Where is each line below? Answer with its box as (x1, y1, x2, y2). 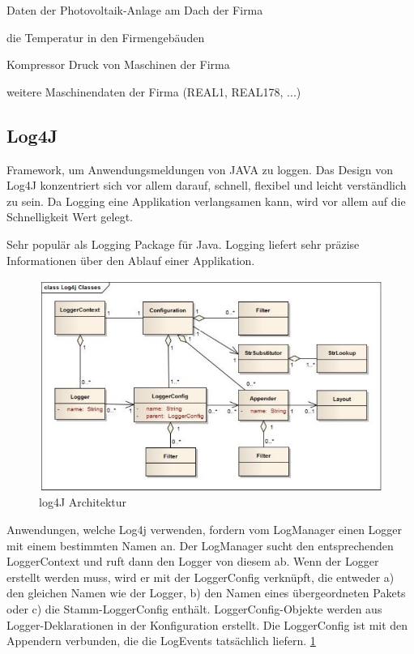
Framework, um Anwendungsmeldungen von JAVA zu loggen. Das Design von (6, 160, 394, 177)
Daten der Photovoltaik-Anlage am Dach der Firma (6, 2, 263, 18)
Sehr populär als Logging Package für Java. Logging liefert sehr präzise (6, 235, 360, 252)
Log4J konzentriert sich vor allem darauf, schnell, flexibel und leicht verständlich (6, 177, 407, 194)
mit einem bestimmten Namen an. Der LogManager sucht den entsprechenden (6, 536, 394, 554)
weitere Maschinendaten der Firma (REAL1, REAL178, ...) (6, 83, 301, 100)
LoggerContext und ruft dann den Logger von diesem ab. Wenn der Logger (6, 553, 379, 570)
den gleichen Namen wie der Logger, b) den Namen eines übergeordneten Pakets (6, 584, 406, 601)
